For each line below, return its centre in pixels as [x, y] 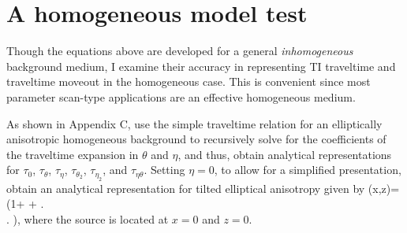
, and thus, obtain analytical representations [285, 154]
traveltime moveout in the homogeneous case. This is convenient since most [189, 81]
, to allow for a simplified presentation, [308, 170]
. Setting [164, 170]
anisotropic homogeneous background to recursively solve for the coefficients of [196, 139]
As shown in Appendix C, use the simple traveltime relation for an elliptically [194, 123]
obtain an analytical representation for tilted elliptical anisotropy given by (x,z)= [203, 188]
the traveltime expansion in [73, 154]
